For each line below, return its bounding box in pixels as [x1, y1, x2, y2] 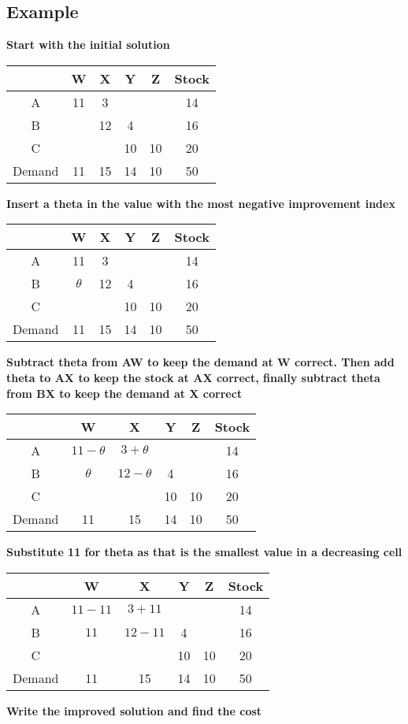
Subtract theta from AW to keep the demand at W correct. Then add [6, 354, 395, 370]
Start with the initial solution [6, 36, 170, 53]
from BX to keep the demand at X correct [6, 384, 243, 401]
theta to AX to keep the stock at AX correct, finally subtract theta [6, 369, 380, 385]
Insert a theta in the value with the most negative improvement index [6, 195, 395, 211]
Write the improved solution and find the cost [6, 702, 262, 718]
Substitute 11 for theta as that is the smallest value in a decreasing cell [6, 544, 402, 560]
